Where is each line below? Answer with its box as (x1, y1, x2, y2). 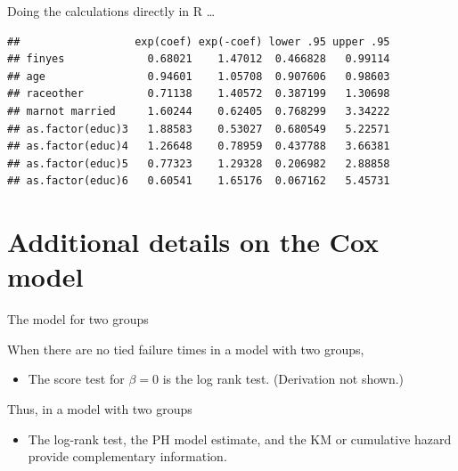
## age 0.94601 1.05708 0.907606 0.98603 (7, 69, 390, 83)
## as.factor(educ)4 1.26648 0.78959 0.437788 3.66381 (7, 140, 390, 153)
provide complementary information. (28, 447, 227, 466)
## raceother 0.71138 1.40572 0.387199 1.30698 (7, 87, 390, 101)
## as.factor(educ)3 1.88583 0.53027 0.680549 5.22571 (7, 122, 390, 135)
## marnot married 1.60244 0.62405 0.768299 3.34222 (7, 104, 390, 118)
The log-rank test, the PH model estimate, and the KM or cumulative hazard (28, 429, 452, 448)
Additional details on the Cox (7, 223, 380, 260)
